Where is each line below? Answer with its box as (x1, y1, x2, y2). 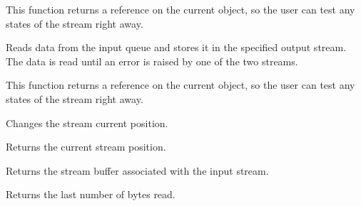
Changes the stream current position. (6, 115, 168, 130)
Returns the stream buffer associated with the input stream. (6, 163, 269, 178)
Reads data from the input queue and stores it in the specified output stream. (6, 40, 347, 55)
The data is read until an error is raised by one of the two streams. (6, 53, 298, 68)
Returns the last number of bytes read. (6, 187, 176, 202)
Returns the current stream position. (6, 139, 166, 154)
